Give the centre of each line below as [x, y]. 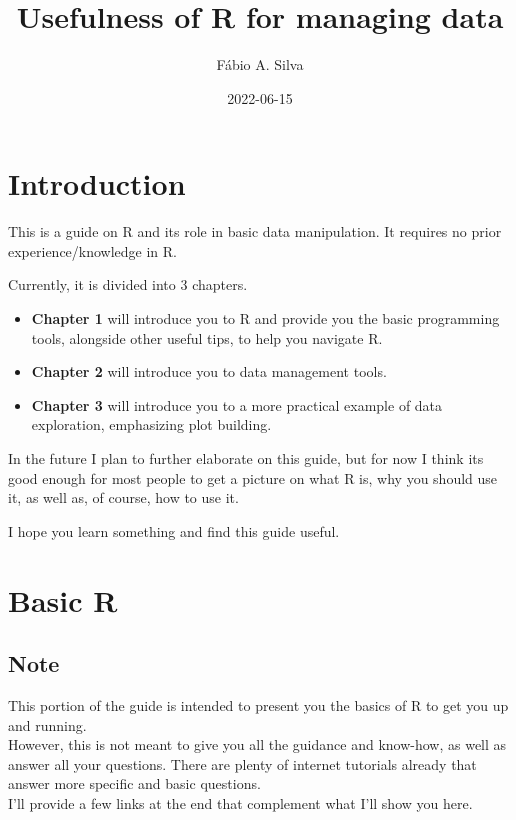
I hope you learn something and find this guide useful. [174, 530]
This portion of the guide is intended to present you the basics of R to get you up [258, 704]
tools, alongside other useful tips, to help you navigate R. [207, 337]
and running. [47, 724]
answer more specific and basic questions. [134, 783]
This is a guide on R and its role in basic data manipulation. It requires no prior [255, 231]
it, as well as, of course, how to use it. [123, 497]
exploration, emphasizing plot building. [151, 424]
